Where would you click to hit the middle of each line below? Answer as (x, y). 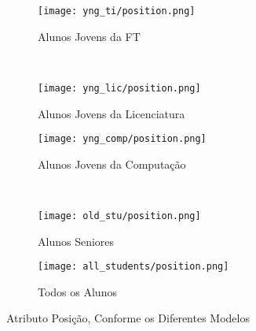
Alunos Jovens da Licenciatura (112, 113)
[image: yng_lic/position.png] (119, 88)
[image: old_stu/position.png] (119, 216)
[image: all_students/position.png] (133, 267)
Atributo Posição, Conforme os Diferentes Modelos (128, 318)
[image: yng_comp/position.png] (122, 139)
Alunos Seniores (76, 241)
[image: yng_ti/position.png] (117, 11)
